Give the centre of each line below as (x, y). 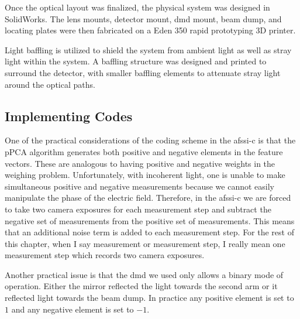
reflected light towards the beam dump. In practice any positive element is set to (149, 298)
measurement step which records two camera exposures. (105, 255)
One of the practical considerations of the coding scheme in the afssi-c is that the (150, 140)
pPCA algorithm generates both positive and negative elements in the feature (144, 151)
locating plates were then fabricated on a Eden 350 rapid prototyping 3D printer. (150, 30)
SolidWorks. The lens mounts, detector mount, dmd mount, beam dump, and (143, 18)
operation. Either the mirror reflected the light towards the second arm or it (141, 286)
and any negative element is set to (73, 309)
